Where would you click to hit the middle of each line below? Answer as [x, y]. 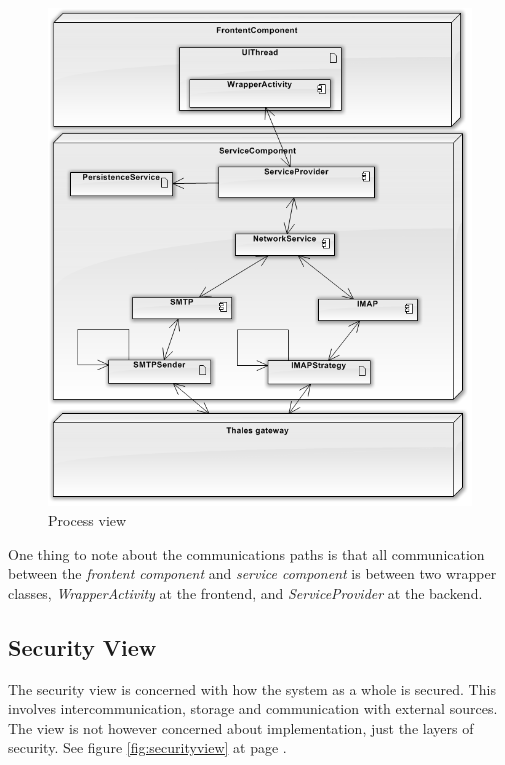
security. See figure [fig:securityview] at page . [147, 747]
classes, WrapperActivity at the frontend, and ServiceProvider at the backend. [245, 592]
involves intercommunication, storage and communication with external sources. [253, 708]
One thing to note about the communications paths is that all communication [246, 553]
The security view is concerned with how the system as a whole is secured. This [252, 688]
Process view [87, 520]
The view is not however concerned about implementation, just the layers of [241, 727]
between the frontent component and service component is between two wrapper [252, 573]
